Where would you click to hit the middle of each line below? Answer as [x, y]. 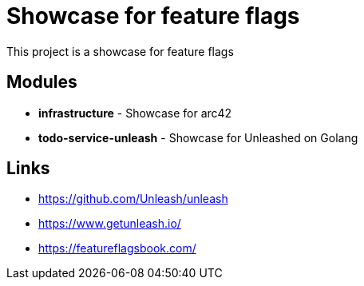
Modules [42, 82]
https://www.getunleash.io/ [110, 224]
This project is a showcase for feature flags [120, 51]
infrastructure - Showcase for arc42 [135, 113]
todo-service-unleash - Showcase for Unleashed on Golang [198, 137]
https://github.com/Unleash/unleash [133, 199]
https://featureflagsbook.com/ [117, 248]
